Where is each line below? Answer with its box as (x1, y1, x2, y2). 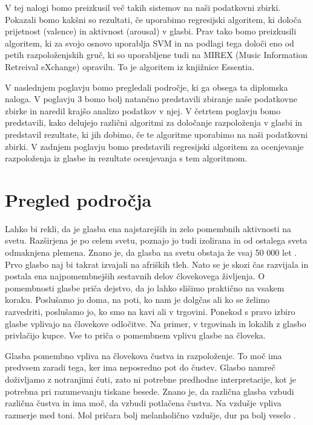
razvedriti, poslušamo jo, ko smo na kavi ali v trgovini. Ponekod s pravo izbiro (5, 305, 295, 317)
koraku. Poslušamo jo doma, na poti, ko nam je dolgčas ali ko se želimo (5, 293, 270, 306)
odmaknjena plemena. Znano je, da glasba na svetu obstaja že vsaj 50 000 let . (5, 246, 297, 259)
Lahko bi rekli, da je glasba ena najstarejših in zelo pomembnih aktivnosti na (5, 222, 292, 235)
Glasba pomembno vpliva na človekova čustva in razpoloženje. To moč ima (5, 349, 282, 362)
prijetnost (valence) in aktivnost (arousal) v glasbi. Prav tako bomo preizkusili (5, 25, 297, 37)
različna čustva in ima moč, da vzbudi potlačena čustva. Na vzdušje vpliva (5, 397, 282, 409)
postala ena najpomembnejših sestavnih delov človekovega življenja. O (5, 270, 265, 282)
